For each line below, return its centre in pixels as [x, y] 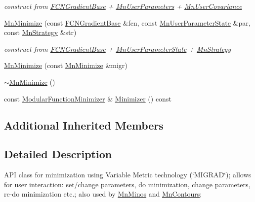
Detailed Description [58, 154]
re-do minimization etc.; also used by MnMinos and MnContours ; [103, 194]
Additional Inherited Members [84, 125]
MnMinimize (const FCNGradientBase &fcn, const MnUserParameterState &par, [127, 22]
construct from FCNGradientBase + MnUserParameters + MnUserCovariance [123, 6]
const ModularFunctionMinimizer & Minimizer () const [88, 98]
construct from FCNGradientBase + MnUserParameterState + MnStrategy [118, 49]
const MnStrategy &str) [40, 32]
